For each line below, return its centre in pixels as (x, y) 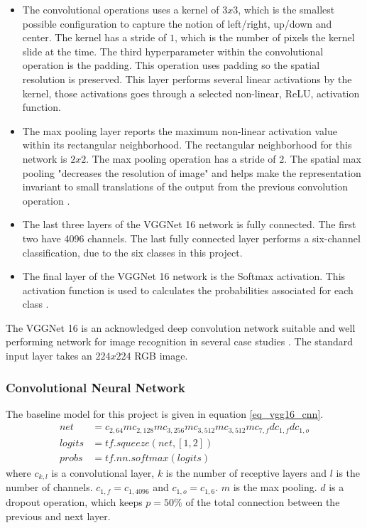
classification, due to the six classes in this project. (132, 252)
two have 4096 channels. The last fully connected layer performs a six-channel (191, 238)
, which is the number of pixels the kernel (264, 37)
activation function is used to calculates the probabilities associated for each (188, 290)
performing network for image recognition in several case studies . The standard (180, 341)
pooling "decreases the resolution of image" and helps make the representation (192, 172)
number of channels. (49, 487)
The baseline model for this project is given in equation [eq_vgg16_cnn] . (165, 413)
